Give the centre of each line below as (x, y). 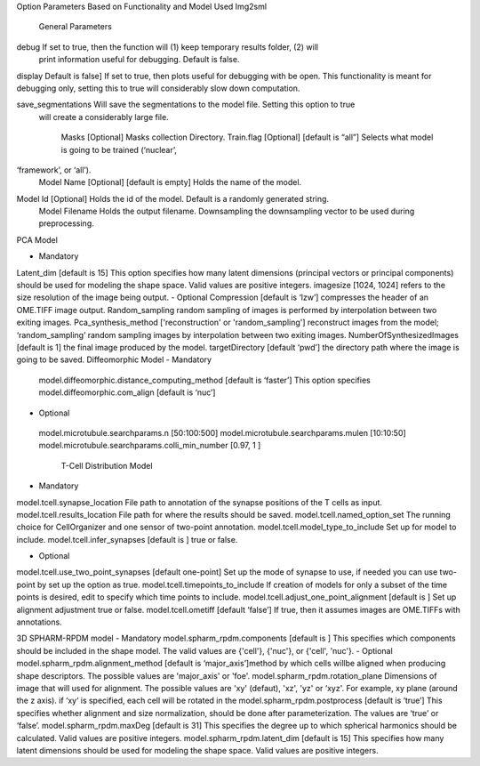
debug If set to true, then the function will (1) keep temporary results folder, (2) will (168, 47)
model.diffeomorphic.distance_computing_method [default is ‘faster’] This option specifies (204, 380)
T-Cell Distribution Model (107, 465)
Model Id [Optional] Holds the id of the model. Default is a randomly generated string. (172, 198)
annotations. (39, 622)
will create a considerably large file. (104, 117)
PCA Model (37, 239)
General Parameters (76, 27)
